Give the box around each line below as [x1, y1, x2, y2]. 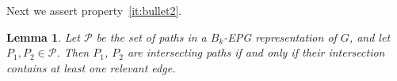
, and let [349, 28, 391, 45]
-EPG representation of [223, 28, 337, 45]
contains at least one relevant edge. [6, 59, 176, 75]
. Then [56, 44, 90, 61]
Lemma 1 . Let [6, 28, 80, 45]
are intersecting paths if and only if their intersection [127, 44, 385, 61]
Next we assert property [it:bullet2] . [6, 2, 182, 18]
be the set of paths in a [96, 28, 207, 45]
